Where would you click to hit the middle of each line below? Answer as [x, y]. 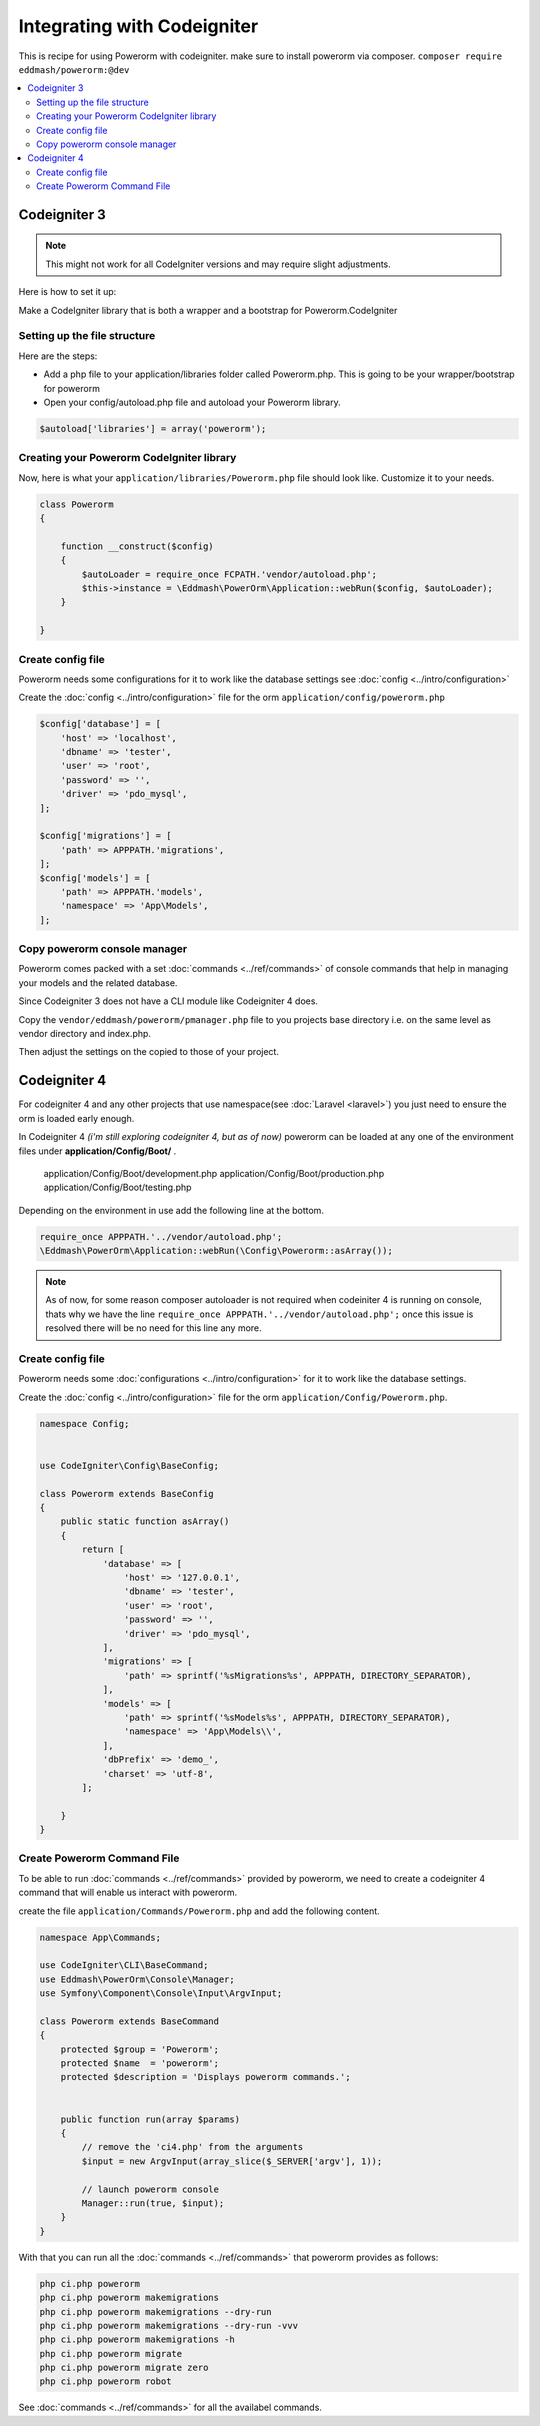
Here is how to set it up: [67, 292]
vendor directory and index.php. [85, 1034]
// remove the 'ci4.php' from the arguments [192, 2147]
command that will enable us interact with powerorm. [128, 1892]
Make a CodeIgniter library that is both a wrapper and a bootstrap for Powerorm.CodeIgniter [208, 310]
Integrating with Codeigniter [138, 26]
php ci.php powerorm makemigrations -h [137, 2339]
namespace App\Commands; [100, 1937]
